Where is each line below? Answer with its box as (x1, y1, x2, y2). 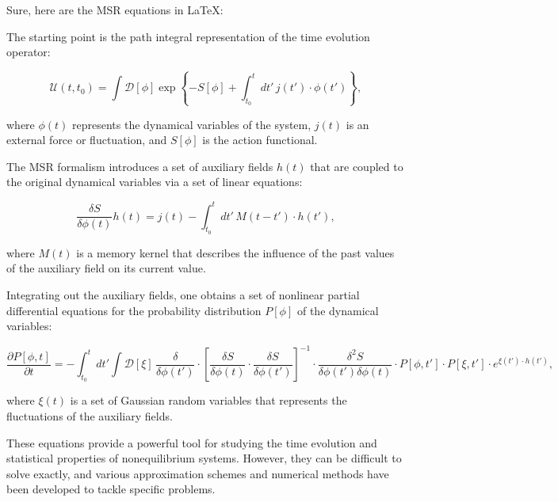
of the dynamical (296, 302, 379, 318)
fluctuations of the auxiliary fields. (6, 408, 173, 424)
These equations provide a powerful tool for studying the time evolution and (6, 434, 377, 451)
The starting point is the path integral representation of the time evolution (6, 28, 370, 44)
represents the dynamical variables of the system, (72, 116, 311, 132)
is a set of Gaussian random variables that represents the (70, 392, 347, 409)
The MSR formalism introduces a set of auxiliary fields (6, 158, 273, 174)
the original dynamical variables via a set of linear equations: (6, 173, 303, 190)
